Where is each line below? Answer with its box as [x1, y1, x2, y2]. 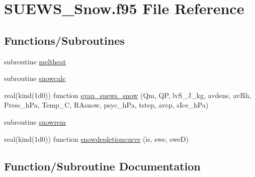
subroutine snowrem [4, 116, 66, 127]
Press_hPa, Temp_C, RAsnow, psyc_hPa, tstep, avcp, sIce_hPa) [4, 100, 209, 110]
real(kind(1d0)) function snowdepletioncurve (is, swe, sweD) [4, 133, 189, 144]
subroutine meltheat [4, 56, 66, 66]
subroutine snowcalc [4, 73, 66, 83]
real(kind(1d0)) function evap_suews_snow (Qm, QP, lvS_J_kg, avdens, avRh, [4, 90, 251, 100]
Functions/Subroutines [4, 32, 125, 48]
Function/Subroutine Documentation [4, 158, 201, 173]
